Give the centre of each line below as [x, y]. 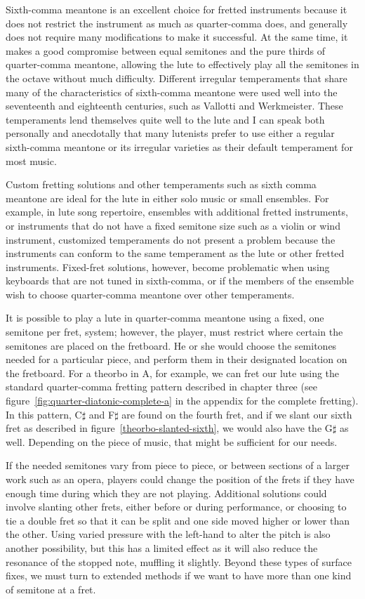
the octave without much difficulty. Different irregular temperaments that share [177, 78]
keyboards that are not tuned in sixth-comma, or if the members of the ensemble [180, 281]
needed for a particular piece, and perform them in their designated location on [177, 359]
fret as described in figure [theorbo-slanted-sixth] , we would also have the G [169, 428]
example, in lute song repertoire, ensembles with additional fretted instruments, [177, 212]
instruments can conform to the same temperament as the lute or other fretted [175, 253]
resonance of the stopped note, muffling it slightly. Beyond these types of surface [179, 561]
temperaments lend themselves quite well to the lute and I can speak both [165, 119]
